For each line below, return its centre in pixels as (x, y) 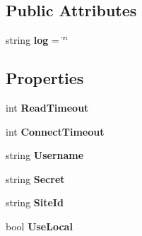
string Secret (35, 178)
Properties (45, 78)
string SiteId (35, 202)
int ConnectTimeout (55, 131)
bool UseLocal (39, 226)
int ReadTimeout (47, 107)
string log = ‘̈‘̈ (37, 40)
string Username (45, 155)
